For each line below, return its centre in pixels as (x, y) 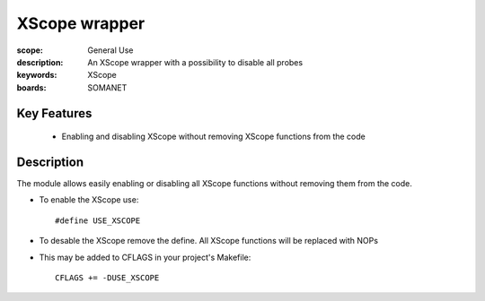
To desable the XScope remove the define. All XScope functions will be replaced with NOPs (209, 241)
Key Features (54, 113)
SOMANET (107, 87)
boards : (31, 87)
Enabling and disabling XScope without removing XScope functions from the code (213, 137)
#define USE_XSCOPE (98, 220)
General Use (110, 50)
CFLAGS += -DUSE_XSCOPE (107, 277)
